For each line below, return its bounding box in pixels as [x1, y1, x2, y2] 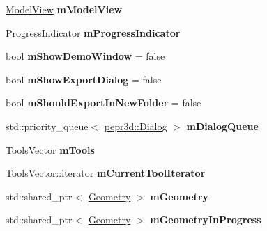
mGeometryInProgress [150, 212, 261, 227]
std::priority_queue [6, 118, 89, 133]
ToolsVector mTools [6, 142, 95, 157]
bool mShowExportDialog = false [6, 72, 162, 86]
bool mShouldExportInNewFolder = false [6, 95, 201, 110]
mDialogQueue [186, 118, 259, 133]
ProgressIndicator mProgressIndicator [6, 25, 181, 40]
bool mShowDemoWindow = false [6, 49, 165, 63]
